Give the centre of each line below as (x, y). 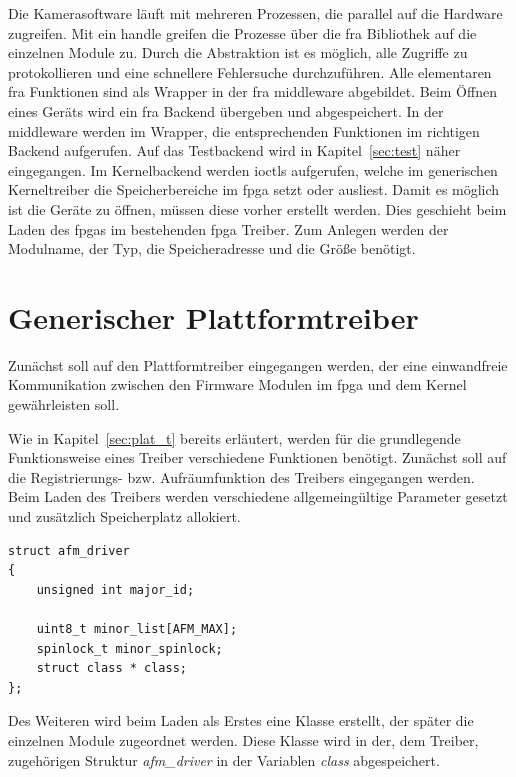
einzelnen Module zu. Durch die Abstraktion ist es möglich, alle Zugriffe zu (238, 52)
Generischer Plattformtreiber (213, 316)
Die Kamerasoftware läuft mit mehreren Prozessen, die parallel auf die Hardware (255, 13)
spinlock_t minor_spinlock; (129, 648)
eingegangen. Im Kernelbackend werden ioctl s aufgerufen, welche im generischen (253, 169)
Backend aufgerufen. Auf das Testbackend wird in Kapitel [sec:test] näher (234, 150)
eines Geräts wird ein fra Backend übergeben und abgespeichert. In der (226, 110)
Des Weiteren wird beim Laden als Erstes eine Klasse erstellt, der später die (241, 720)
